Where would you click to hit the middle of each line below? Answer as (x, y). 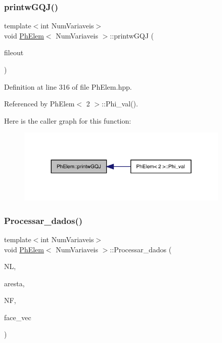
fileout (14, 52)
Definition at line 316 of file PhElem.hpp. (68, 86)
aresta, (14, 283)
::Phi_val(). (120, 104)
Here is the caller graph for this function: (68, 120)
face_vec (18, 317)
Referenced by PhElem (39, 104)
